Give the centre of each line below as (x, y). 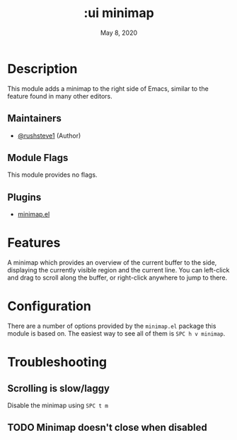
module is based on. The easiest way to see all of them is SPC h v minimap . (116, 334)
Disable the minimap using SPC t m (58, 405)
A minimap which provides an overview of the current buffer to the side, (112, 263)
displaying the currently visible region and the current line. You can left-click (118, 270)
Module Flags (38, 158)
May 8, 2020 (119, 33)
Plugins (24, 197)
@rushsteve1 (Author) (49, 136)
